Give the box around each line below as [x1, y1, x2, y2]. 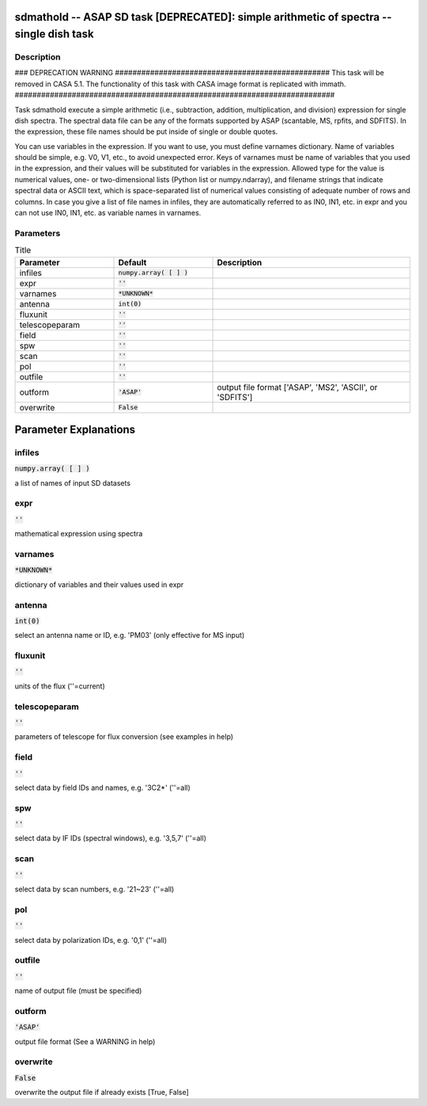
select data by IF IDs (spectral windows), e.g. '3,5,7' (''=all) [14, 833, 207, 843]
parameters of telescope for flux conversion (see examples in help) [14, 732, 233, 742]
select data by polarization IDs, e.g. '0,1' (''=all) [14, 935, 168, 944]
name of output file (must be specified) [14, 986, 142, 996]
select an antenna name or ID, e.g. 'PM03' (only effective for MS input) [14, 631, 245, 640]
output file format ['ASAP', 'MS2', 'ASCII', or [217, 381, 378, 392]
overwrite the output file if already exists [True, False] [14, 1088, 189, 1097]
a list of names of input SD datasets [14, 478, 130, 487]
